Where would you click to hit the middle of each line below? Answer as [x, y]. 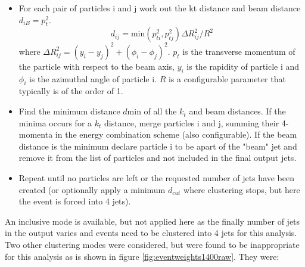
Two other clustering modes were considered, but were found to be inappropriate [152, 245]
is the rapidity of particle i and [243, 66]
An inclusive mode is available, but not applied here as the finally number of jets [152, 221]
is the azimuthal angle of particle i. [93, 78]
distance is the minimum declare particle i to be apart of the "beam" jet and [158, 146]
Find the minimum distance [69, 111]
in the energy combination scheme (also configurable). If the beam [176, 134]
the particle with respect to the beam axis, [97, 66]
